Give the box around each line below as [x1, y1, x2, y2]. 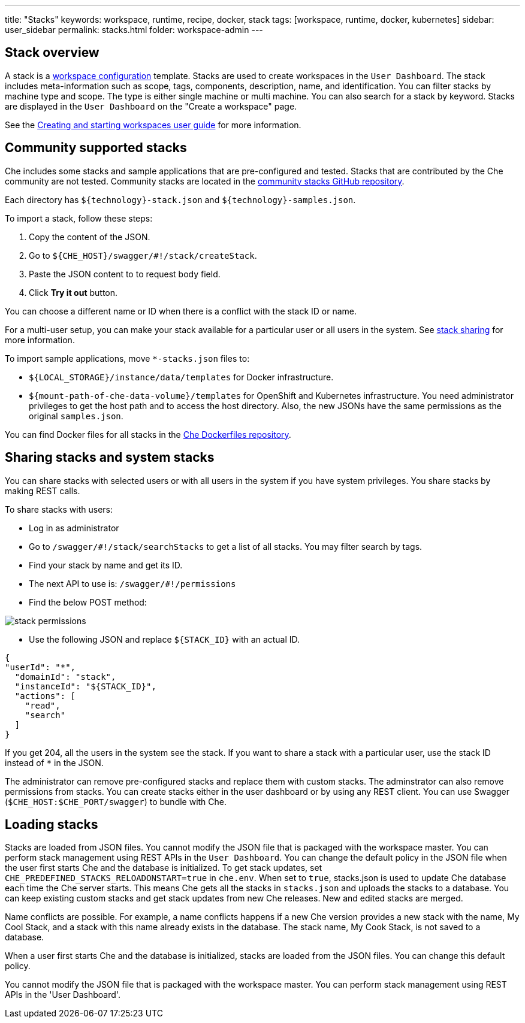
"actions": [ [14, 691, 76, 701]
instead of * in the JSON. [5, 757, 104, 768]
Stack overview [5, 45, 99, 60]
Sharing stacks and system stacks [5, 450, 215, 465]
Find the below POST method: [29, 597, 147, 607]
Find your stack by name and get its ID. [29, 559, 183, 570]
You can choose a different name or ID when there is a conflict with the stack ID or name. [5, 305, 357, 316]
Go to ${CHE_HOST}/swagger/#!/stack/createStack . [29, 250, 257, 261]
